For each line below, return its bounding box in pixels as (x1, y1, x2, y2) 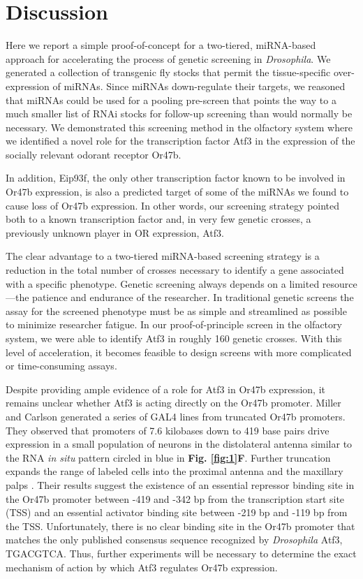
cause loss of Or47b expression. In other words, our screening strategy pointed (6, 198, 340, 212)
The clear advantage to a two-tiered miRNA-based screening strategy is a (6, 249, 320, 263)
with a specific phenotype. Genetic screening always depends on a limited (6, 276, 320, 291)
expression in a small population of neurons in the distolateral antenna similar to (6, 437, 353, 451)
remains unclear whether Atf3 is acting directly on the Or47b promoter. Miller (6, 395, 341, 410)
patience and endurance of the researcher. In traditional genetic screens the (32, 290, 354, 305)
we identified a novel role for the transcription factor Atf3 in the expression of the (6, 133, 355, 148)
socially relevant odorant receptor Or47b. (6, 147, 181, 161)
